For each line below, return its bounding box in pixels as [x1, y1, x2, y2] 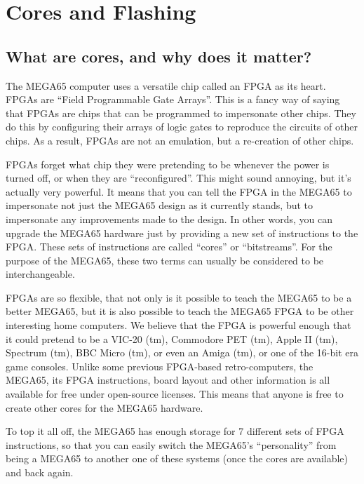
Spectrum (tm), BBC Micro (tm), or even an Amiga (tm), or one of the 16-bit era [6, 345, 358, 360]
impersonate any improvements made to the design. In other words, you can [6, 211, 332, 226]
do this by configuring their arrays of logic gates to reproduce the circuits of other [6, 119, 358, 134]
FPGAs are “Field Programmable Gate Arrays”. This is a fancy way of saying [6, 92, 340, 107]
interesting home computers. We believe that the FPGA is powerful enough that [6, 318, 351, 332]
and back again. [6, 465, 74, 480]
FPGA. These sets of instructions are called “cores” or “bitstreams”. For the [6, 239, 332, 254]
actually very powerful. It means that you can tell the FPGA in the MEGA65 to [6, 184, 352, 199]
